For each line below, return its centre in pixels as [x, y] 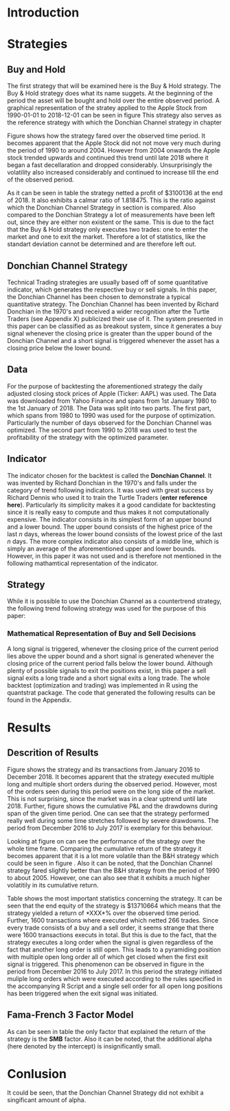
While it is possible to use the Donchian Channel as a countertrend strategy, [114, 601]
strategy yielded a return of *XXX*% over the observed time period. [104, 913]
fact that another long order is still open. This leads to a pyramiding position [114, 949]
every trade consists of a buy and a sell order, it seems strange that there [111, 927]
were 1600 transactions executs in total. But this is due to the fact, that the [112, 935]
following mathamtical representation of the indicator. [83, 563]
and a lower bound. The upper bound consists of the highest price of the [110, 527]
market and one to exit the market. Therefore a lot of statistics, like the [106, 237]
